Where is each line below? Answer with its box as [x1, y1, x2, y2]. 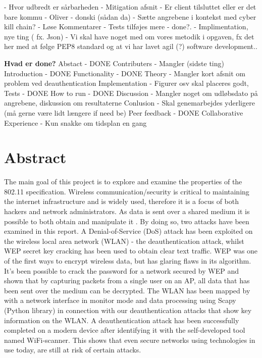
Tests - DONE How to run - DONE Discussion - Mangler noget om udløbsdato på [4, 87, 258, 98]
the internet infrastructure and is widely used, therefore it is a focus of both [4, 196, 239, 207]
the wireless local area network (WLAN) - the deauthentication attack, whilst [4, 235, 244, 246]
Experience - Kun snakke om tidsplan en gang [4, 117, 147, 128]
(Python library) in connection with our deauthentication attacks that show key [4, 304, 252, 315]
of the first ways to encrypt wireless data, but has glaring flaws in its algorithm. [4, 255, 251, 266]
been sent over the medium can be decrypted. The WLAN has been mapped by [4, 285, 250, 295]
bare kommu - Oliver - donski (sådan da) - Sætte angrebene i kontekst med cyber [4, 11, 256, 22]
